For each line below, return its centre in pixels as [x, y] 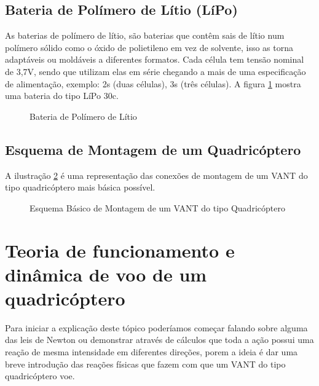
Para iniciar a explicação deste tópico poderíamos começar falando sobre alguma [156, 327]
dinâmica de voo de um [106, 274]
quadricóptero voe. [40, 376]
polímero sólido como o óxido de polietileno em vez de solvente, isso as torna [149, 47]
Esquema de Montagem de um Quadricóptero [153, 149]
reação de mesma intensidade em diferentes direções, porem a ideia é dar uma [152, 352]
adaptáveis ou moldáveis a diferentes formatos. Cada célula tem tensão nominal [155, 59]
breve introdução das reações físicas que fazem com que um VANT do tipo [145, 364]
